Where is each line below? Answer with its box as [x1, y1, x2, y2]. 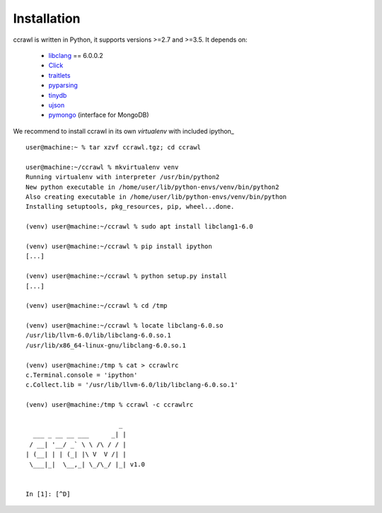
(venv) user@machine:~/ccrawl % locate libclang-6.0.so [25, 322, 224, 330]
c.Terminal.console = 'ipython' [25, 371, 138, 379]
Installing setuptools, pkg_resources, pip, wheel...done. [25, 202, 235, 211]
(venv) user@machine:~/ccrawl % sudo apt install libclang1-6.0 [25, 223, 254, 231]
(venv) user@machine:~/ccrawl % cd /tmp [25, 301, 168, 310]
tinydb [48, 91, 67, 99]
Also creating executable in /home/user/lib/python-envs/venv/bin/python [25, 193, 287, 201]
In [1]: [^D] [25, 490, 71, 498]
